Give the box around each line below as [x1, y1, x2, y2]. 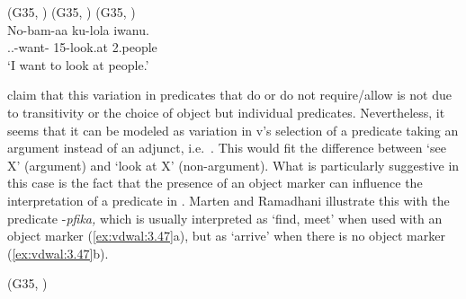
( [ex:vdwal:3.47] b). [7, 243, 109, 262]
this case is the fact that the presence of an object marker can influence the [7, 173, 423, 192]
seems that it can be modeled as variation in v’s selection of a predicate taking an [7, 120, 459, 139]
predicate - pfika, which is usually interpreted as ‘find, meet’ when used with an [7, 208, 443, 227]
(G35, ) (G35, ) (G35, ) [7, 3, 136, 21]
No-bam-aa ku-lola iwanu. [7, 20, 149, 39]
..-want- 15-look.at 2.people [7, 38, 157, 57]
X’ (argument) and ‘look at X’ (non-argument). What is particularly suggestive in [7, 155, 460, 174]
